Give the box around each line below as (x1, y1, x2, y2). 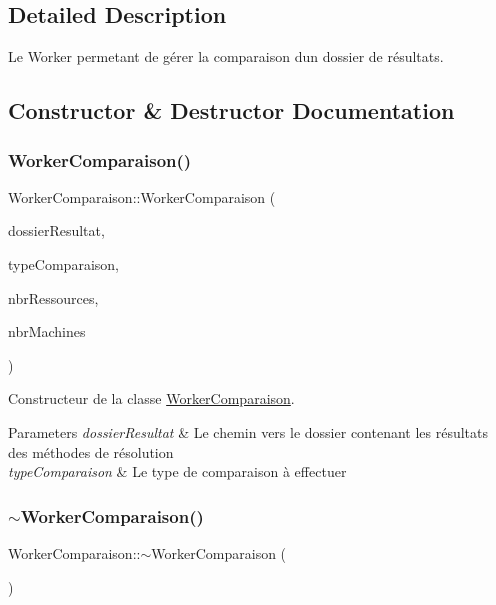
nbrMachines (8, 321, 86, 342)
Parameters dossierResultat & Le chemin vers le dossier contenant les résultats (8, 421, 489, 442)
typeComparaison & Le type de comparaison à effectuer (8, 461, 347, 482)
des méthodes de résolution (8, 441, 174, 462)
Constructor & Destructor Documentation (8, 95, 455, 126)
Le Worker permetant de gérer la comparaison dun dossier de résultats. (8, 46, 444, 67)
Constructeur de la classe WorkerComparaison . (8, 388, 295, 409)
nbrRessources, (8, 287, 99, 308)
